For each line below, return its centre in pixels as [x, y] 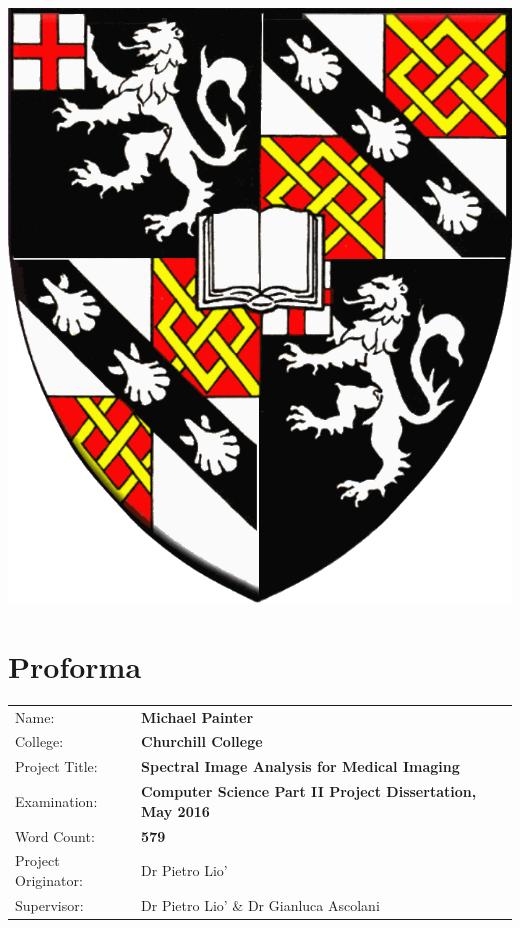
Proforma [75, 665]
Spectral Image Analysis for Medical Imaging [300, 766]
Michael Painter [197, 716]
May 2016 [175, 810]
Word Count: [55, 835]
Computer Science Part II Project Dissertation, [309, 791]
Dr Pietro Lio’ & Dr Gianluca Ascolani [260, 904]
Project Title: [56, 766]
